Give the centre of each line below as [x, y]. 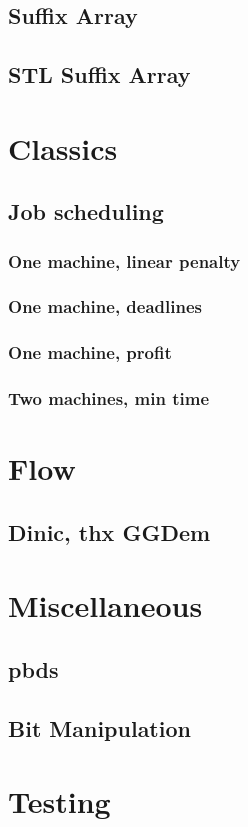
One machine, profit [90, 352]
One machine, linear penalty [124, 260]
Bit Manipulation [99, 727]
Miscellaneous [105, 605]
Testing [59, 801]
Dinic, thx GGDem [109, 531]
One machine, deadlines [105, 306]
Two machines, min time [109, 398]
